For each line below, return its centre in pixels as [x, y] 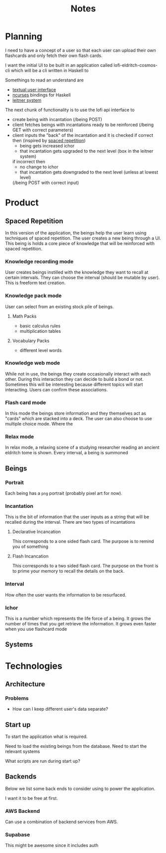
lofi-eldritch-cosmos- [136, 65]
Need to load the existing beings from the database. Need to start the [76, 746]
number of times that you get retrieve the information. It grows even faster [81, 624]
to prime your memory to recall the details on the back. [68, 571]
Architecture [25, 684]
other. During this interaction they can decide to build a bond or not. [74, 379]
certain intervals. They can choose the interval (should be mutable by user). [83, 278]
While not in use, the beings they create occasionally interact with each [78, 374]
